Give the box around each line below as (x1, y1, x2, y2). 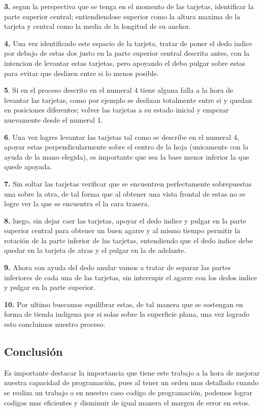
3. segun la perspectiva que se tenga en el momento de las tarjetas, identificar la (4, 1, 254, 11)
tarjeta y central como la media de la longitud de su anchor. (4, 21, 191, 31)
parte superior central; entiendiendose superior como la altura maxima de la (4, 11, 241, 21)
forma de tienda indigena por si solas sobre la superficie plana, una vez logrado (4, 309, 250, 319)
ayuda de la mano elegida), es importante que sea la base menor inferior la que (4, 151, 249, 162)
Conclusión (4, 344, 63, 359)
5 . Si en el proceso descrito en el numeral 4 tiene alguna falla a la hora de (4, 85, 234, 95)
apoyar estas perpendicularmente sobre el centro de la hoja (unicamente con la (4, 141, 249, 152)
